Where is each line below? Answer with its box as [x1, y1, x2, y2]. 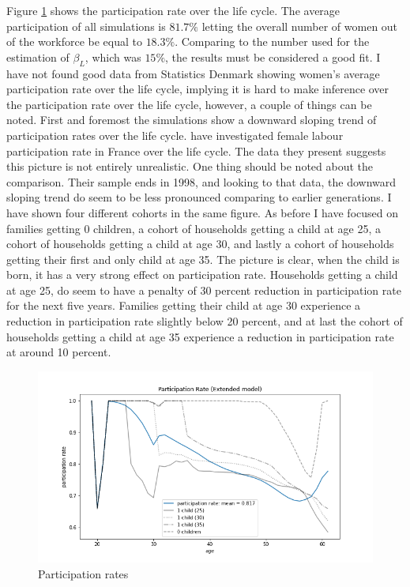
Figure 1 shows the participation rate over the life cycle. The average [6, 2, 340, 18]
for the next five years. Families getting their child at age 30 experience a [6, 297, 361, 314]
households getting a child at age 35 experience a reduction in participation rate [6, 328, 394, 344]
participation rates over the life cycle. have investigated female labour [6, 126, 344, 143]
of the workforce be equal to [6, 33, 142, 50]
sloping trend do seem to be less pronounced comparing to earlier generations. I [6, 189, 392, 205]
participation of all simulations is [6, 17, 166, 34]
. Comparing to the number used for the [175, 33, 370, 50]
